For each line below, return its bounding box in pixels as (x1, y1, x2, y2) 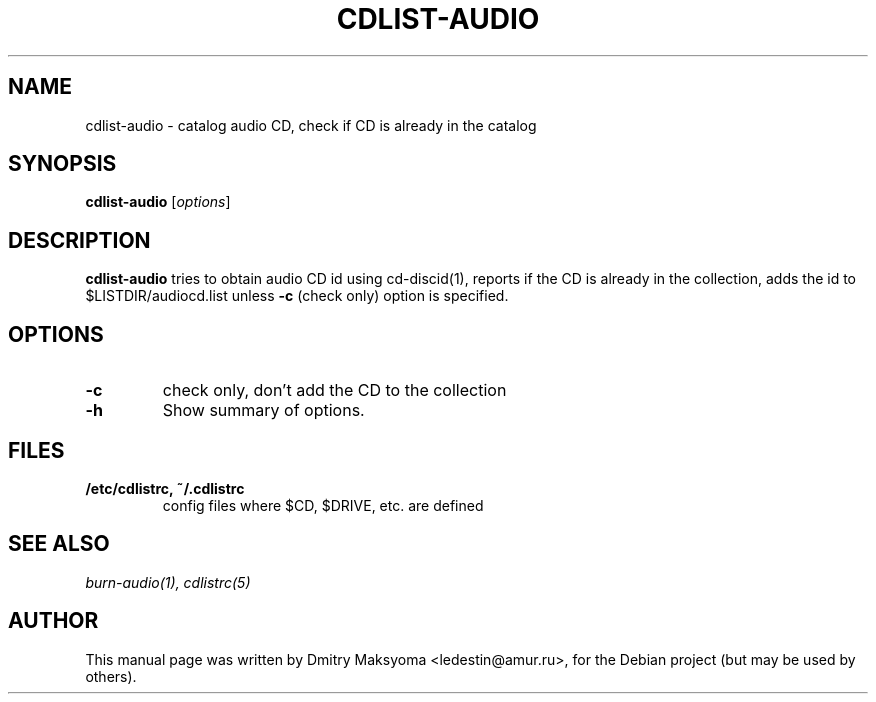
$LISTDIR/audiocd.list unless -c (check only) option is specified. (85, 287, 509, 305)
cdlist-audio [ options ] (85, 193, 231, 211)
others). (85, 667, 137, 685)
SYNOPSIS (8, 151, 117, 177)
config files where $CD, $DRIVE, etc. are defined (162, 496, 484, 514)
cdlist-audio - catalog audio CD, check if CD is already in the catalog (85, 116, 537, 134)
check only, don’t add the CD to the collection (162, 380, 507, 401)
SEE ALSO (8, 531, 110, 557)
